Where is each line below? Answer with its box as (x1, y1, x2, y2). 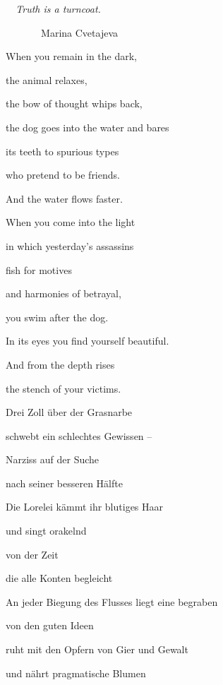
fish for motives (6, 262, 72, 277)
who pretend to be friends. (6, 167, 120, 182)
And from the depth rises (6, 357, 115, 371)
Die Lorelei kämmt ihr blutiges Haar (6, 499, 164, 514)
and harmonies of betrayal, (6, 286, 121, 301)
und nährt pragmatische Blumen (6, 665, 146, 680)
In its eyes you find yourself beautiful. (6, 333, 169, 348)
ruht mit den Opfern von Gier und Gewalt (6, 642, 188, 657)
